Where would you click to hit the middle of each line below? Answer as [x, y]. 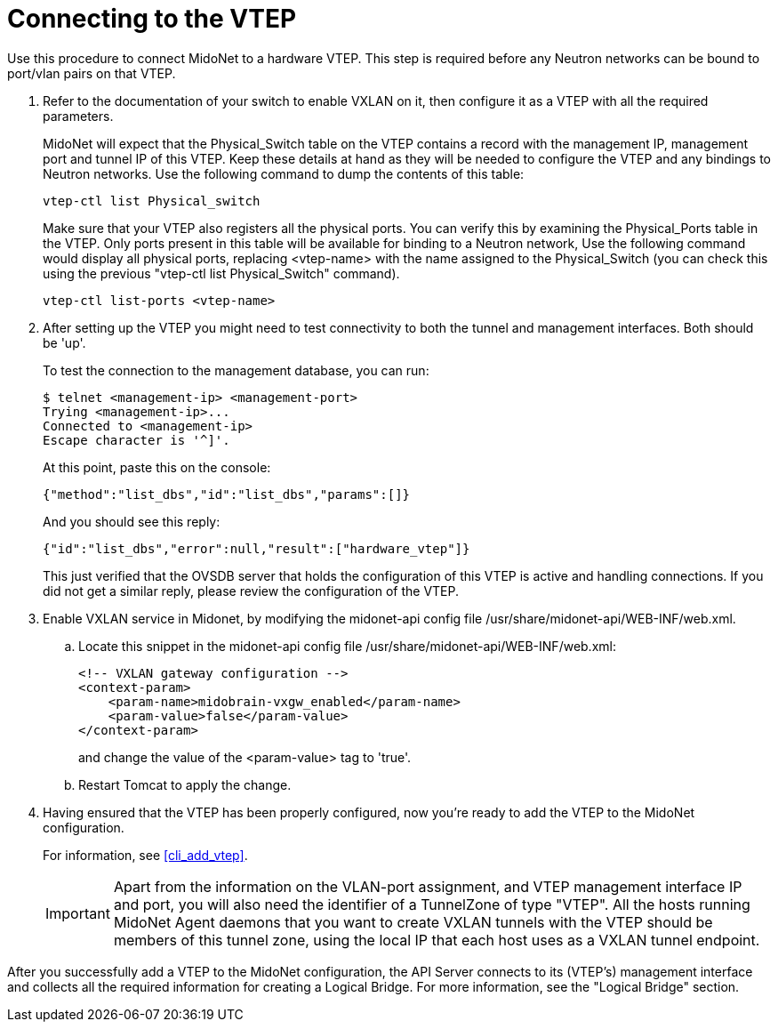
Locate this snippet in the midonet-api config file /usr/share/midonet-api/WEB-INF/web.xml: [347, 646]
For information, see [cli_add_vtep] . [145, 855]
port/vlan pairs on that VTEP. [92, 73]
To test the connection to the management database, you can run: [236, 370]
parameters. [78, 116]
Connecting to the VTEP [152, 19]
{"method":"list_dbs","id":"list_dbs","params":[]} [227, 494]
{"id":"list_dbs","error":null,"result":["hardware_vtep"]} [257, 548]
